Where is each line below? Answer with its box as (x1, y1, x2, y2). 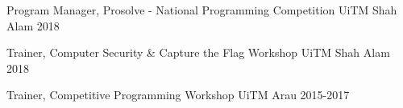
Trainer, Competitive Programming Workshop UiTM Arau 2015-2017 (6, 86, 350, 103)
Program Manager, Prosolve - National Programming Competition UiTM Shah (6, 2, 397, 18)
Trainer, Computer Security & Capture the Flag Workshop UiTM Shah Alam (6, 44, 390, 61)
